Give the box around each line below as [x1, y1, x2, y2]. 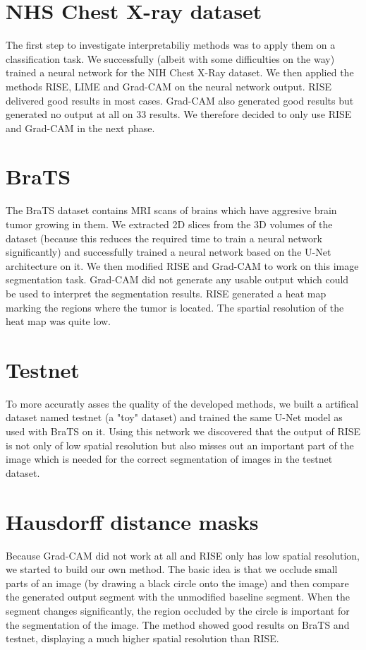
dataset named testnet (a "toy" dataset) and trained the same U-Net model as [6, 410, 343, 425]
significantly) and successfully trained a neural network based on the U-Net [6, 244, 331, 259]
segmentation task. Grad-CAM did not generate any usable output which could [6, 272, 349, 287]
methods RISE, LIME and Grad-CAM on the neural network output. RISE [6, 78, 331, 93]
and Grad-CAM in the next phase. [6, 120, 155, 135]
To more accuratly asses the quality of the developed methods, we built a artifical [6, 396, 359, 410]
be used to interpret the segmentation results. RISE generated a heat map [6, 285, 327, 300]
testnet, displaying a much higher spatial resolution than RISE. [6, 631, 279, 646]
